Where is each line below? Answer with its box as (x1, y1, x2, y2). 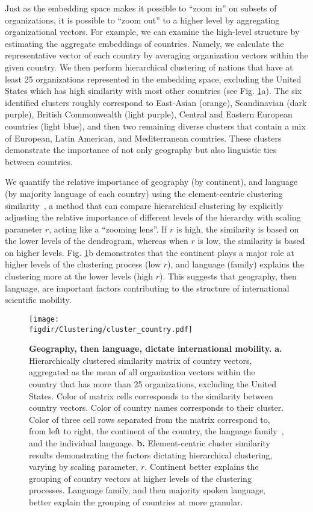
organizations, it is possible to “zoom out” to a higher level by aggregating (5, 13, 280, 26)
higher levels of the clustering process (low (5, 258, 161, 270)
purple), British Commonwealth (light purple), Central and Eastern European (5, 108, 293, 120)
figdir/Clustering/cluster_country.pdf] (29, 325, 193, 334)
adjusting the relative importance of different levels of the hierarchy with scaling (5, 211, 301, 223)
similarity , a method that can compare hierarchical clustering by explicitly (5, 199, 284, 211)
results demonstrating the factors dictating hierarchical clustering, (29, 448, 273, 461)
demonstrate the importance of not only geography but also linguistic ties (5, 143, 277, 156)
